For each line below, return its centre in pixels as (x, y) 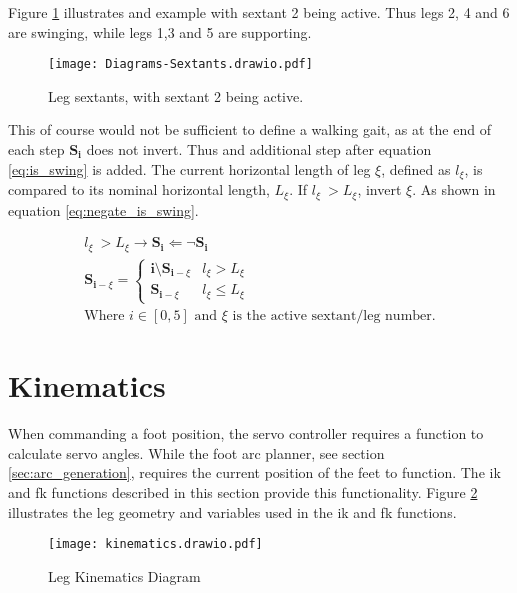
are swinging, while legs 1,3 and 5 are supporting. (160, 31)
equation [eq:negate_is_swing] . (103, 209)
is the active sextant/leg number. (334, 316)
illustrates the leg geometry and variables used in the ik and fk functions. (232, 511)
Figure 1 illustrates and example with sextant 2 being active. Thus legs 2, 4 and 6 (259, 12)
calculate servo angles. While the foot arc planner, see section (196, 452)
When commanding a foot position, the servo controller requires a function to (246, 433)
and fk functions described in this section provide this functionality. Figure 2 (243, 492)
